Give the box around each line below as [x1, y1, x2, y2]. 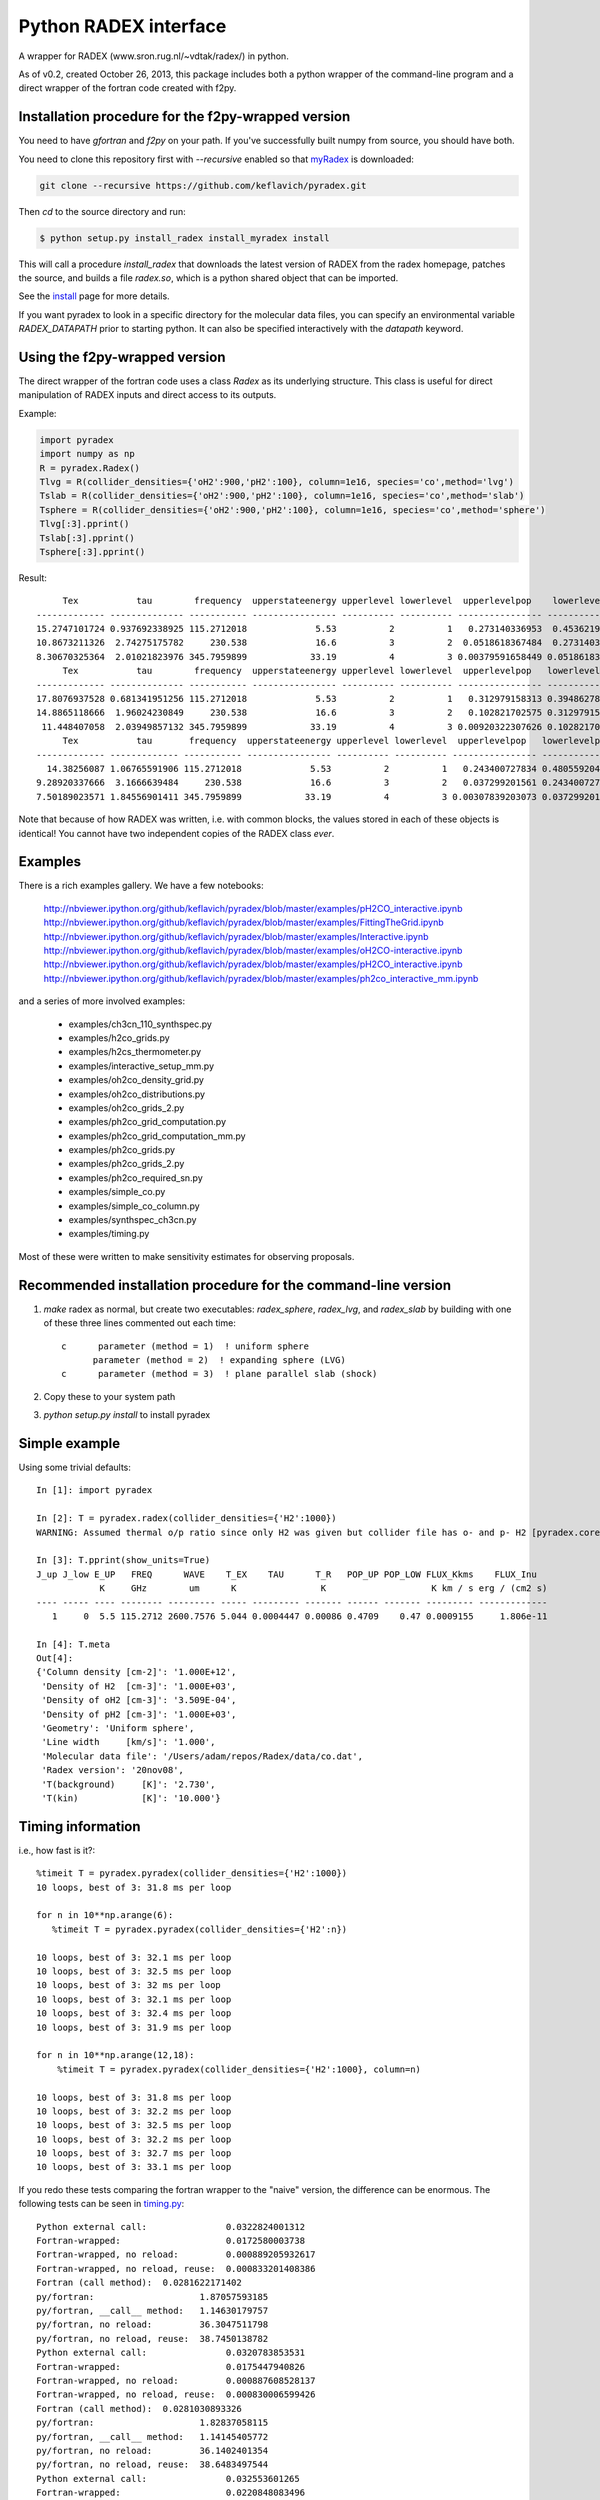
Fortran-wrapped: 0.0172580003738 [36, 2235, 305, 2247]
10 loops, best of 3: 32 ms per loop [36, 1980, 222, 1991]
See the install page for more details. [18, 290, 170, 302]
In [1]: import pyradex [36, 1485, 153, 1496]
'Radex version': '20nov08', [41, 1765, 185, 1776]
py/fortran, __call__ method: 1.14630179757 [36, 2305, 269, 2316]
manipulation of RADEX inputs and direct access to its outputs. [18, 389, 277, 401]
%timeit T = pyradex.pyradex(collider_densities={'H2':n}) [51, 1923, 348, 1935]
